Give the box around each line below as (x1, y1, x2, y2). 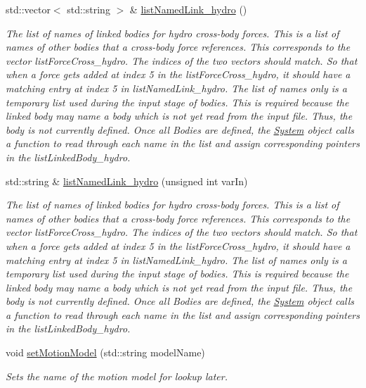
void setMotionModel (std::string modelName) (6, 345, 205, 360)
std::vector (6, 2, 51, 16)
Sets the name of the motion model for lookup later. (6, 368, 228, 383)
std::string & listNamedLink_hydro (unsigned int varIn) (6, 173, 248, 188)
